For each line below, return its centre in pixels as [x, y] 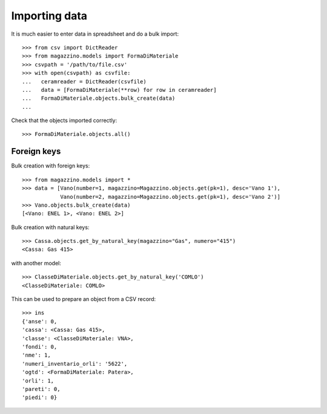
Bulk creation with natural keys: [50, 227]
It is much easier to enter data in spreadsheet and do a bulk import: [95, 34]
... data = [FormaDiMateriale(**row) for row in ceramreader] [120, 90]
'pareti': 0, [41, 389]
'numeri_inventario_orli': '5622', [75, 364]
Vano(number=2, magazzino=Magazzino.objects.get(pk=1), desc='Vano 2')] [170, 197]
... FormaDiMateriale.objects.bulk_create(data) [99, 99]
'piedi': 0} [40, 398]
